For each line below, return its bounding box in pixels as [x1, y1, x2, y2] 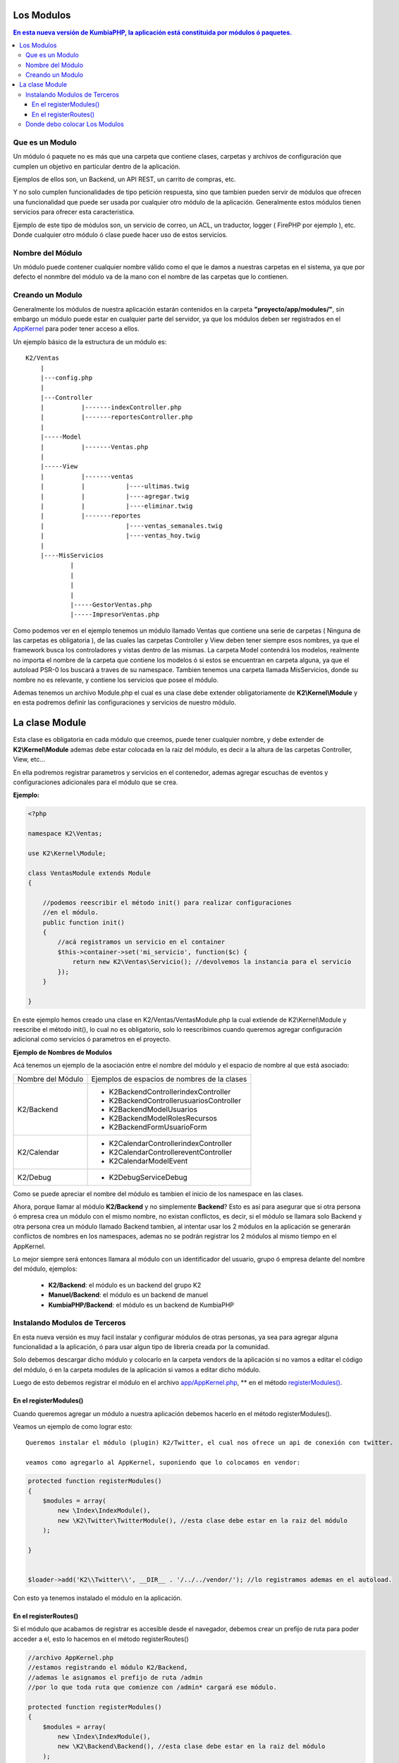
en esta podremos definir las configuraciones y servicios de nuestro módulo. [13, 698, 236, 707]
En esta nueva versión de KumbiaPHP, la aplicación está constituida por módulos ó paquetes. [13, 28, 293, 37]
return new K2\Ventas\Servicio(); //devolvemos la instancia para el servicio [72, 958, 352, 966]
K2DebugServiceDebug [109, 1172, 188, 1182]
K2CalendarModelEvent [109, 1156, 188, 1166]
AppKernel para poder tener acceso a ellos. [13, 324, 140, 333]
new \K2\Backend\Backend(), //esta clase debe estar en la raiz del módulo [57, 1743, 326, 1750]
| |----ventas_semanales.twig [39, 522, 223, 530]
